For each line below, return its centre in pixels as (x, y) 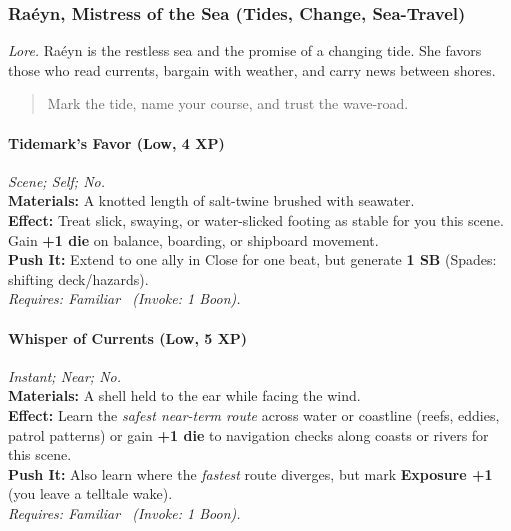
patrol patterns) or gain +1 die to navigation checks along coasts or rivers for (248, 434)
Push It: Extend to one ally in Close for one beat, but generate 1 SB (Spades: (252, 259)
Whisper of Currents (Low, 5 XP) (128, 337)
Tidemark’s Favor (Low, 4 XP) (116, 142)
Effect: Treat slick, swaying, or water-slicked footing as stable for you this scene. (256, 219)
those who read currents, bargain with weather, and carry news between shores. (252, 69)
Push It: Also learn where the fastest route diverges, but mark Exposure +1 (250, 473)
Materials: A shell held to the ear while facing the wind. (184, 395)
